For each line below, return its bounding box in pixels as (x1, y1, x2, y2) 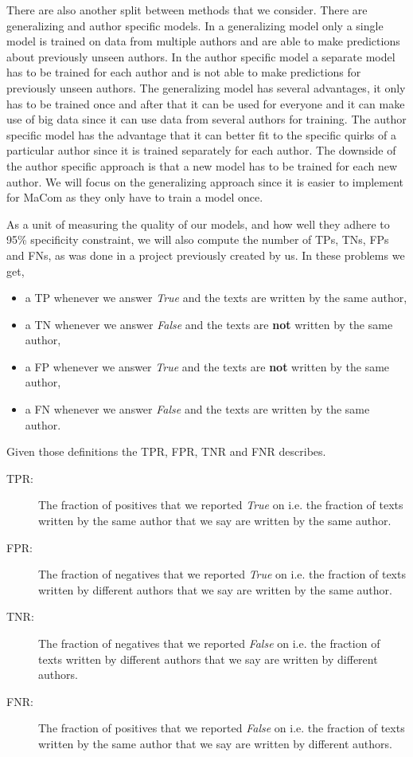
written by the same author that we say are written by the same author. (38, 512, 392, 529)
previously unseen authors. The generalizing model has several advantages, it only (6, 79, 406, 96)
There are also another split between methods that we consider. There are (6, 2, 368, 18)
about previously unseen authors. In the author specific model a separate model (6, 48, 395, 65)
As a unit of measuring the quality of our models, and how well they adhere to (6, 215, 390, 232)
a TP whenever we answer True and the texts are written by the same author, (25, 289, 407, 306)
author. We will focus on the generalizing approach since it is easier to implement (6, 173, 403, 190)
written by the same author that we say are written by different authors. (38, 735, 392, 751)
